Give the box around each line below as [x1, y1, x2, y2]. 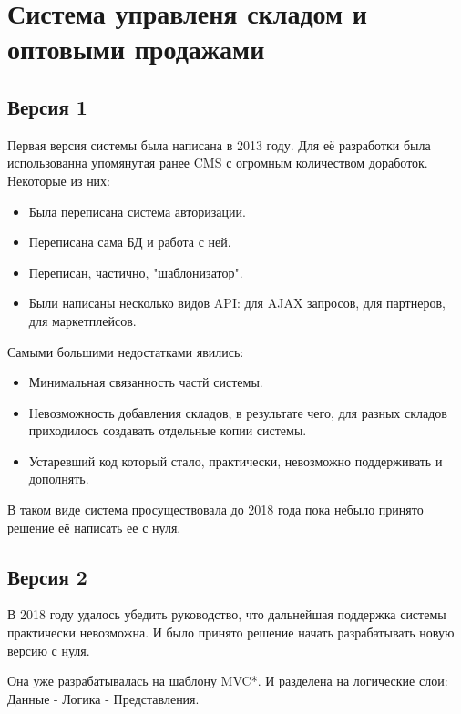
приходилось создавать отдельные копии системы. [28, 421, 307, 440]
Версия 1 [7, 92, 87, 120]
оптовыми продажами [7, 30, 265, 67]
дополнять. [28, 469, 89, 488]
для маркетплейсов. [28, 311, 137, 330]
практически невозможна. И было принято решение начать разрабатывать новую [7, 623, 455, 642]
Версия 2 [7, 562, 87, 590]
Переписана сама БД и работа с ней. [28, 232, 231, 251]
